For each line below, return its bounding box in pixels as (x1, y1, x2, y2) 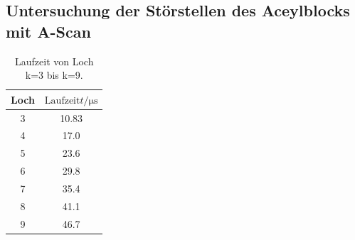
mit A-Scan (6, 20, 91, 42)
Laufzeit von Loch (15, 53, 94, 68)
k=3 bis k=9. (25, 67, 83, 82)
